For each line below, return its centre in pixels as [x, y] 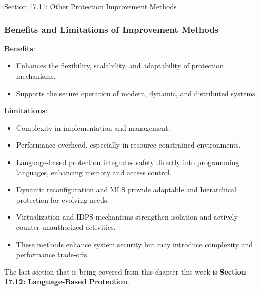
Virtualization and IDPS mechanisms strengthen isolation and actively [127, 217]
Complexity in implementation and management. [93, 127]
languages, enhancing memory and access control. [94, 172]
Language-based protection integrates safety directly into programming [128, 162]
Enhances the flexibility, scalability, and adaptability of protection [120, 66]
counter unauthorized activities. [66, 226]
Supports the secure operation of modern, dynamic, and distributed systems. [137, 93]
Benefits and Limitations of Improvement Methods [112, 29]
